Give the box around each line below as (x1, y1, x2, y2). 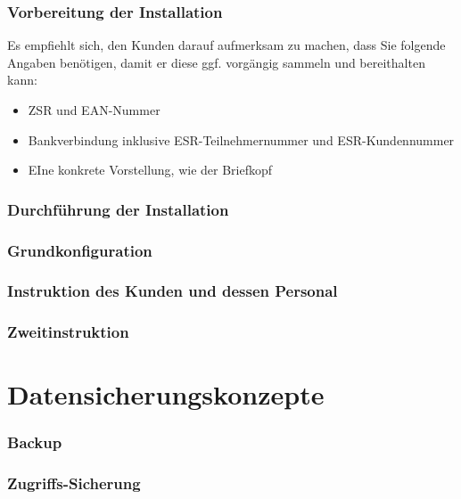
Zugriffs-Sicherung (7, 472, 141, 495)
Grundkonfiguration (7, 239, 152, 261)
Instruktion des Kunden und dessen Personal (7, 280, 338, 302)
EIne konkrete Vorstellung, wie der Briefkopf (28, 160, 273, 179)
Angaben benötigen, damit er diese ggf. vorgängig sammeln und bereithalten (7, 53, 425, 71)
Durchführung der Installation (7, 198, 229, 220)
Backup (7, 431, 62, 454)
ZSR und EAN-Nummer (28, 101, 161, 119)
